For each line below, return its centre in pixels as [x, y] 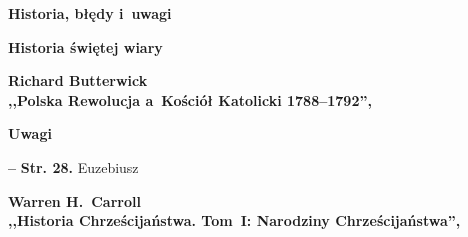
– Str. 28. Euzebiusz [73, 166]
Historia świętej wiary [85, 46]
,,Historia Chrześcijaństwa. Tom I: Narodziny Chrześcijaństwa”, [234, 220]
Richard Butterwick [78, 80]
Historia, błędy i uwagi [90, 13]
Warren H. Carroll [74, 200]
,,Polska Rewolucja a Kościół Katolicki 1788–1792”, [190, 99]
